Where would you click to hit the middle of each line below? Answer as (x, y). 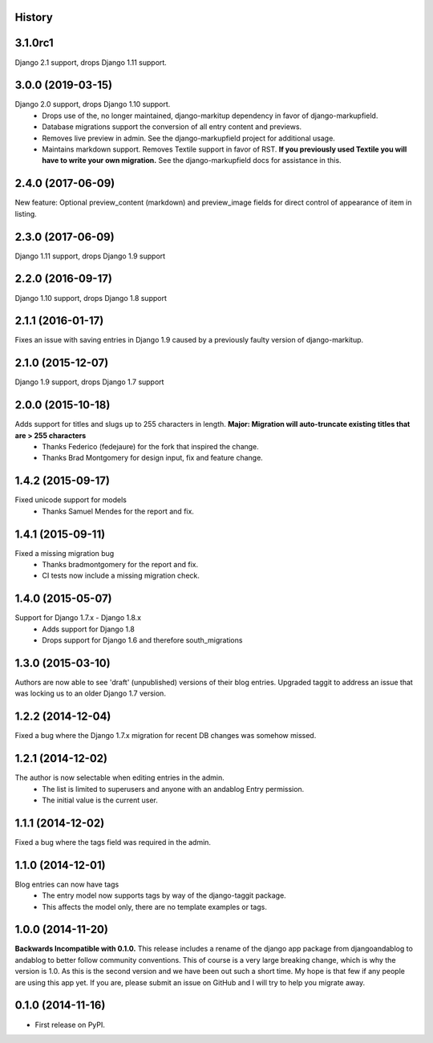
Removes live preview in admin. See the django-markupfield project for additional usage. (189, 138)
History (34, 17)
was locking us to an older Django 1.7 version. (90, 693)
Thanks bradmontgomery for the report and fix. (120, 564)
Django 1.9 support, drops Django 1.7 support (89, 382)
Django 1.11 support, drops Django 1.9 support (90, 256)
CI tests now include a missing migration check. (121, 576)
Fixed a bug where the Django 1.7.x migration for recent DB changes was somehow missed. (166, 736)
